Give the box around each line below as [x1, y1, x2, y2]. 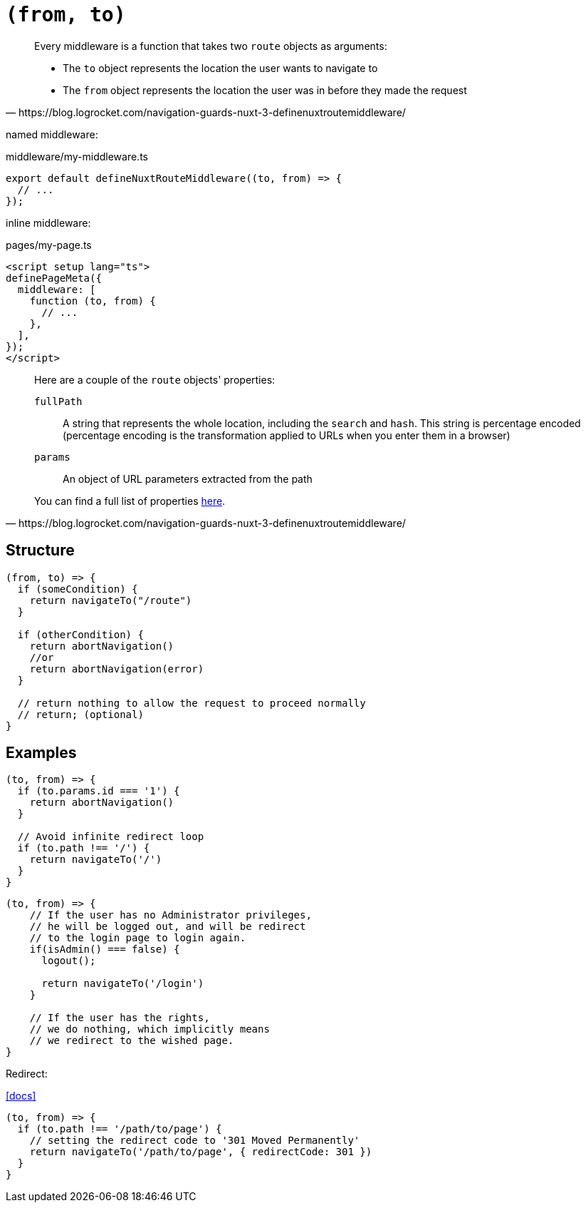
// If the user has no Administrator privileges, [29, 909, 312, 921]
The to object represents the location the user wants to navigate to [63, 61, 378, 74]
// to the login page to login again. [29, 932, 246, 944]
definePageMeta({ [6, 272, 102, 284]
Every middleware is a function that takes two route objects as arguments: [34, 39, 387, 52]
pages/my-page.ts [6, 238, 92, 251]
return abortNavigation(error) [29, 662, 204, 675]
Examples [6, 744, 77, 762]
